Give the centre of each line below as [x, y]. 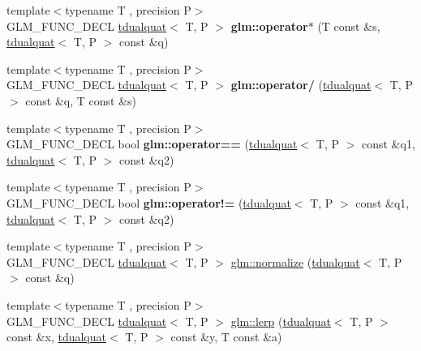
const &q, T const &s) [81, 100]
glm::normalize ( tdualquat [295, 261]
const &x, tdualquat [56, 337]
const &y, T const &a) [226, 337]
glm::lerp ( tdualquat [281, 321]
